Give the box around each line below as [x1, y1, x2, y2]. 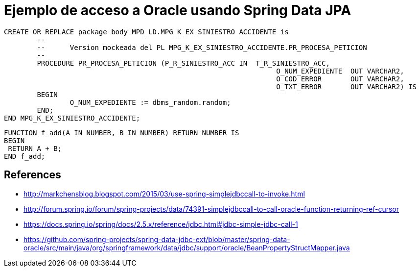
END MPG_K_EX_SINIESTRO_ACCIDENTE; [4, 114, 140, 122]
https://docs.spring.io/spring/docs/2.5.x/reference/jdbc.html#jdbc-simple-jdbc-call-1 [23, 220, 298, 228]
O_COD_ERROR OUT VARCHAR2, [276, 74, 404, 83]
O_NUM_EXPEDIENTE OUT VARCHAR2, [276, 67, 404, 75]
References [4, 169, 61, 181]
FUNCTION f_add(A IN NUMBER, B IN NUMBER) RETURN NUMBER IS [4, 128, 239, 137]
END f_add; [4, 152, 46, 160]
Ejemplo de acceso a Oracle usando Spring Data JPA [4, 2, 351, 19]
